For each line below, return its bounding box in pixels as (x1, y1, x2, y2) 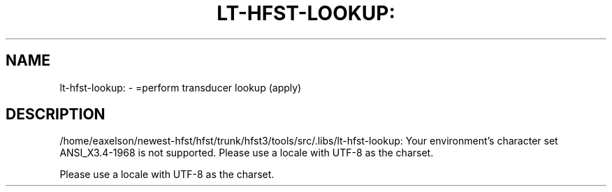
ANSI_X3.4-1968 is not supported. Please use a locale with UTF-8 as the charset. (59, 147, 434, 159)
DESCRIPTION (6, 105, 105, 124)
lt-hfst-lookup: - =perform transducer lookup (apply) (59, 81, 302, 94)
